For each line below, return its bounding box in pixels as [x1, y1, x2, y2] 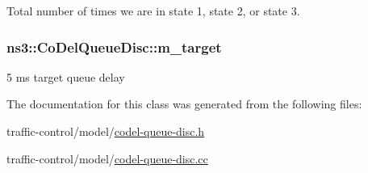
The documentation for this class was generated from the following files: [6, 95, 362, 112]
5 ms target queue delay [6, 68, 125, 85]
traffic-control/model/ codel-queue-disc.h [6, 123, 205, 139]
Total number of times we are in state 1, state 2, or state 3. [6, 2, 300, 19]
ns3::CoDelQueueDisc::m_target [6, 36, 222, 57]
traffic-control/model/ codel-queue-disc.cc [6, 150, 208, 167]
